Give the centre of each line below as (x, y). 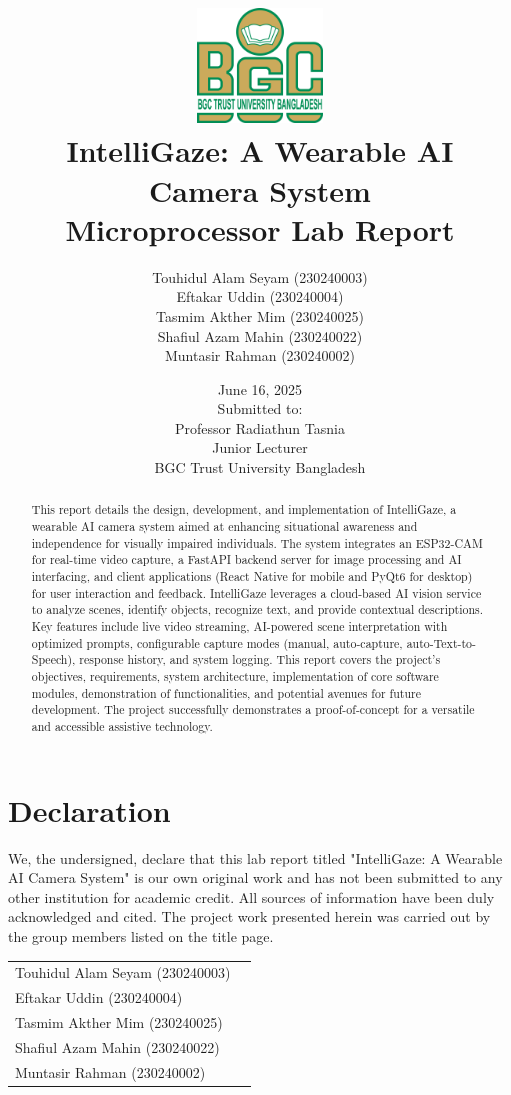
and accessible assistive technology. (122, 725)
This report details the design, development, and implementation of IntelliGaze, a (244, 509)
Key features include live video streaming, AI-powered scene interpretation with (239, 626)
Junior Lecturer (260, 447)
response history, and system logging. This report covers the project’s (260, 659)
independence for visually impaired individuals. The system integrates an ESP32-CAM (257, 542)
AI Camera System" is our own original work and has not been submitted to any (255, 877)
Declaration (89, 809)
